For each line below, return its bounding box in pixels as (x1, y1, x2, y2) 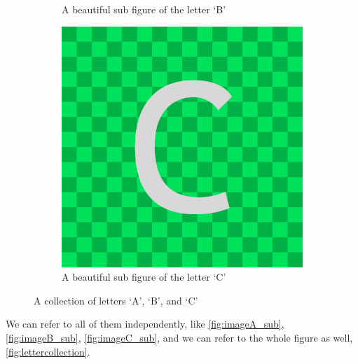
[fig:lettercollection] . (6, 344, 90, 358)
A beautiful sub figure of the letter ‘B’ (62, 2, 226, 16)
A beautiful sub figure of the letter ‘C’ (62, 269, 226, 284)
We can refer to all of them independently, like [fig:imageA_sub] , (6, 316, 284, 331)
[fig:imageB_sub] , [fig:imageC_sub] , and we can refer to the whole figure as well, (6, 330, 353, 344)
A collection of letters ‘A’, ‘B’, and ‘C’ (34, 293, 198, 307)
